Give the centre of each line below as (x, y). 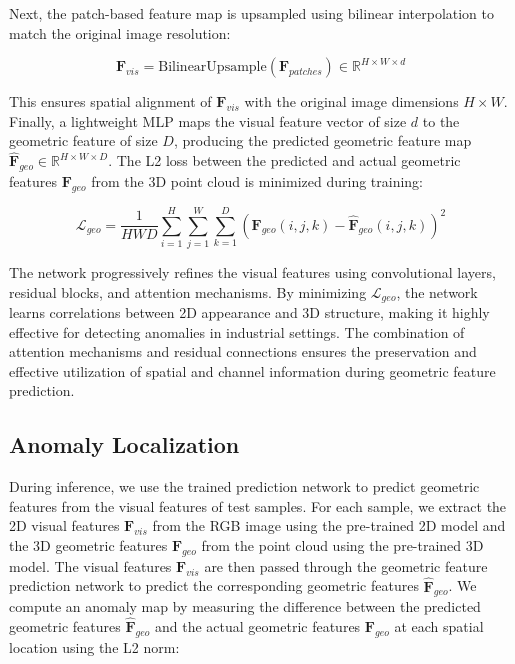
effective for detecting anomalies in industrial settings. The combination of (237, 331)
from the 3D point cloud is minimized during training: (257, 180)
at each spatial (439, 626)
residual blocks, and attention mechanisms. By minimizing (188, 291)
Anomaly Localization (124, 444)
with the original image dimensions (351, 101)
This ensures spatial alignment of (110, 101)
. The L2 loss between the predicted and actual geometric (284, 160)
